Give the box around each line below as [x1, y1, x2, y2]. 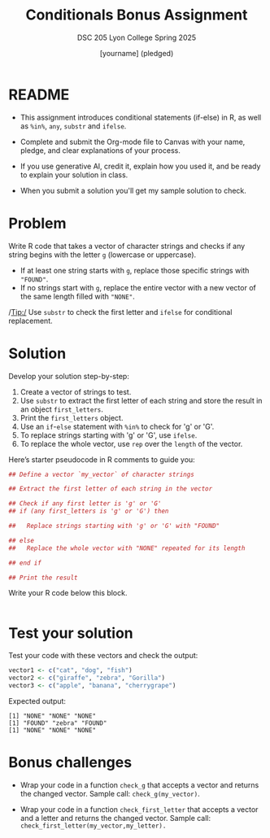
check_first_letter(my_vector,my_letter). [20, 822, 167, 830]
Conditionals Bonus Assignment [25, 6, 248, 24]
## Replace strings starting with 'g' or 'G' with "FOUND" [8, 522, 220, 530]
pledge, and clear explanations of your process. [20, 145, 181, 155]
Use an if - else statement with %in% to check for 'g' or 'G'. [20, 421, 215, 431]
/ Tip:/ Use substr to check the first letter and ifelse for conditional [8, 307, 233, 316]
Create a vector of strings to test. [20, 386, 132, 396]
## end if [8, 559, 42, 567]
